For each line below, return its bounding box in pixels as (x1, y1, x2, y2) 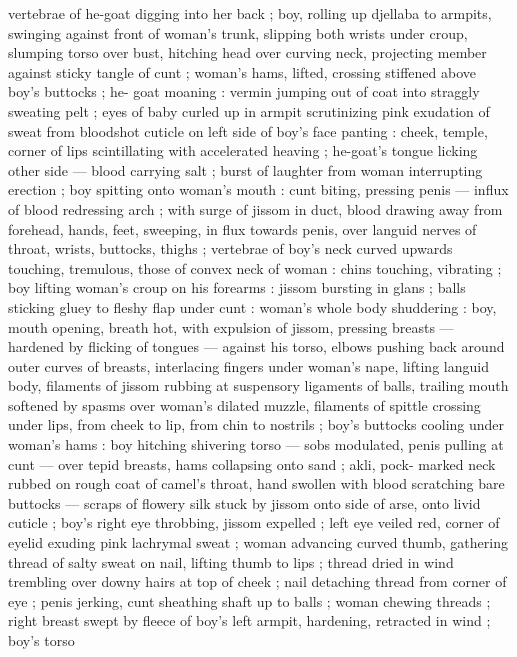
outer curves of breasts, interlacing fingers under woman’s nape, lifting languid (8, 355, 489, 376)
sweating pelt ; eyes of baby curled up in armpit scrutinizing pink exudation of (8, 100, 490, 121)
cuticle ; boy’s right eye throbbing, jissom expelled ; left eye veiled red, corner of (8, 512, 500, 533)
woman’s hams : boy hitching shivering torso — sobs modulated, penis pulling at (8, 434, 504, 455)
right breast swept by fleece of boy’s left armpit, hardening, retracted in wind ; (8, 610, 491, 631)
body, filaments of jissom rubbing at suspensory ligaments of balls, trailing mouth (8, 375, 509, 396)
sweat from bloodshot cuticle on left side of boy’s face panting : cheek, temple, (8, 120, 488, 141)
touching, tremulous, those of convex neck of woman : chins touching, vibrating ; (8, 257, 502, 278)
